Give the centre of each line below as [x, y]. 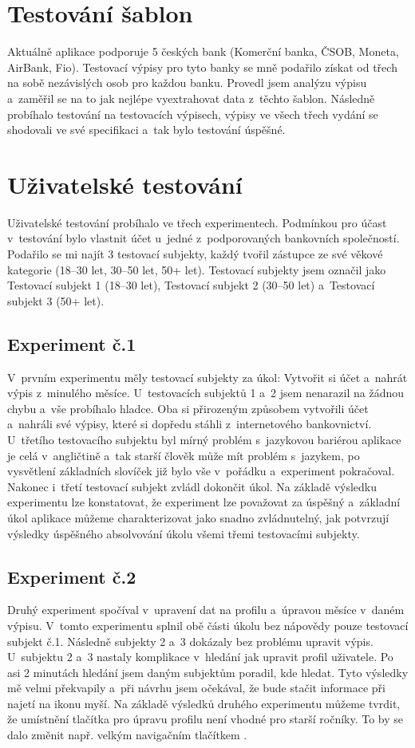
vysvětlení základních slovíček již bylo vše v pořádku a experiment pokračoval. [201, 471]
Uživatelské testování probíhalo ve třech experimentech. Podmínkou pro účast [197, 222]
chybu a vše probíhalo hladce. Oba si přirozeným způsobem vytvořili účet [188, 408]
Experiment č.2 [72, 576]
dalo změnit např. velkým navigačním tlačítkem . [127, 735]
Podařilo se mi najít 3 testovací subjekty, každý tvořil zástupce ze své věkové [195, 254]
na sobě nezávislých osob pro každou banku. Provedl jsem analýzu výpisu [187, 83]
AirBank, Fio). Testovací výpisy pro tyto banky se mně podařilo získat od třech [202, 67]
